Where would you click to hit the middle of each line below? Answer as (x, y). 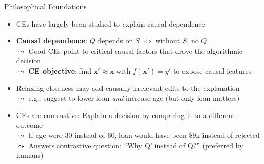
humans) (30, 155)
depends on (115, 41)
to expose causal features (212, 70)
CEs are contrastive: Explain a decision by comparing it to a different (126, 115)
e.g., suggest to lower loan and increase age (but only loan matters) (134, 98)
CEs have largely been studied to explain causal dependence (110, 23)
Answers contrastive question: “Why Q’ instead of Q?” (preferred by (136, 145)
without (168, 41)
